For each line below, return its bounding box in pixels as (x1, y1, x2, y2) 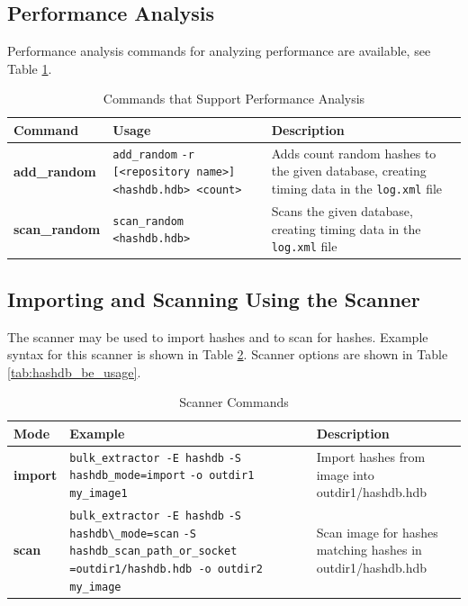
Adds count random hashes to (271, 143, 436, 162)
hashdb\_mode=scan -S (69, 527, 196, 540)
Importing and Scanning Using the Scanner (7, 285, 420, 312)
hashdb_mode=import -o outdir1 (69, 469, 255, 483)
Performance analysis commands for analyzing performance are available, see (7, 41, 431, 60)
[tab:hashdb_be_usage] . (7, 362, 141, 381)
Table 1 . (7, 59, 52, 77)
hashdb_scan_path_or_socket (69, 545, 238, 558)
